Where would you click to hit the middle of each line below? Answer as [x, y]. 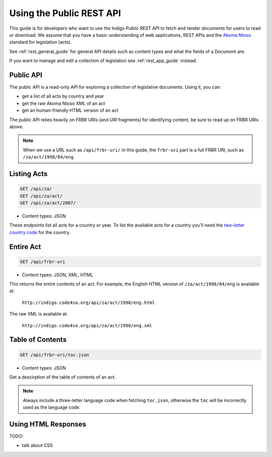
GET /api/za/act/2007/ [48, 203]
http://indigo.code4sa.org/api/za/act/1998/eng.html [88, 302]
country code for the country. [40, 232]
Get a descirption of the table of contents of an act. [62, 377]
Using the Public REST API [65, 13]
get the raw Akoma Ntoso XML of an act [63, 103]
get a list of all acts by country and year [63, 96]
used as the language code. [52, 407]
